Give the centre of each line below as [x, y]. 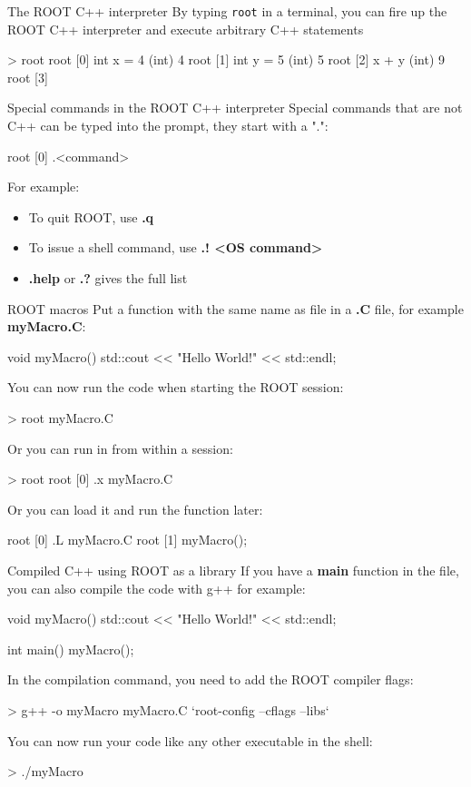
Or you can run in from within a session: [120, 448]
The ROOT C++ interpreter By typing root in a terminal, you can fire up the [227, 11]
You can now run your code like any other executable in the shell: [190, 740]
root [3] [28, 77]
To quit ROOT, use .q [91, 216]
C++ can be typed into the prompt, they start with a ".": [168, 126]
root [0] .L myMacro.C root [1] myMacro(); [128, 540]
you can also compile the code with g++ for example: [157, 588]
